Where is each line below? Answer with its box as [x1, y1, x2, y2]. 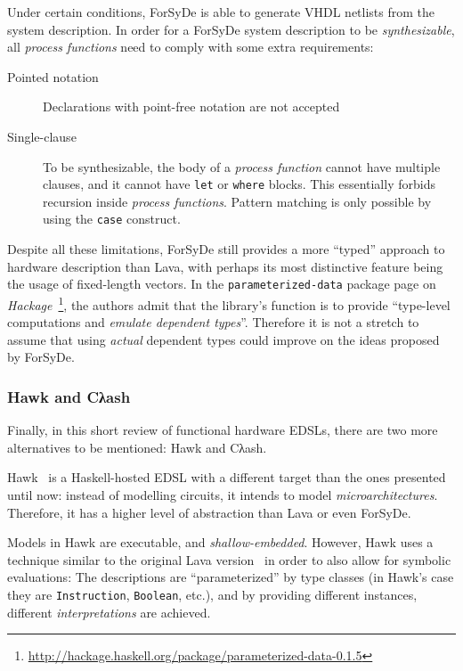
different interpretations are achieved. [7, 602, 211, 621]
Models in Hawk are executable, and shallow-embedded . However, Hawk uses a [7, 533, 434, 552]
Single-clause [7, 127, 77, 145]
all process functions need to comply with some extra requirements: [7, 37, 374, 56]
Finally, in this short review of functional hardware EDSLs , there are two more [7, 421, 438, 439]
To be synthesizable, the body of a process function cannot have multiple [43, 157, 441, 176]
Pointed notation [7, 67, 99, 86]
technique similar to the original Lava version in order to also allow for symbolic [7, 550, 451, 569]
